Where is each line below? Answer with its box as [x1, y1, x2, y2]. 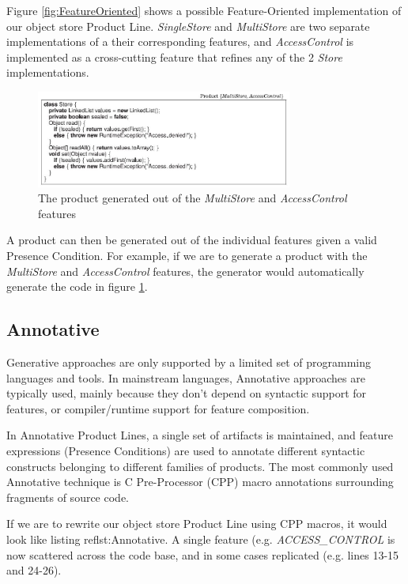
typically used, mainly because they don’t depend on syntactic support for [6, 385, 367, 401]
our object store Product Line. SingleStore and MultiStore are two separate [6, 17, 370, 34]
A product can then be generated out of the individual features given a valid [6, 232, 377, 248]
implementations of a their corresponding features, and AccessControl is [6, 33, 354, 50]
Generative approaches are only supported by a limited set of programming [6, 354, 372, 371]
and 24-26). [6, 562, 62, 578]
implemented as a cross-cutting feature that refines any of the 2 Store [6, 48, 342, 65]
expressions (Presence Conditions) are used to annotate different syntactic [6, 443, 365, 459]
